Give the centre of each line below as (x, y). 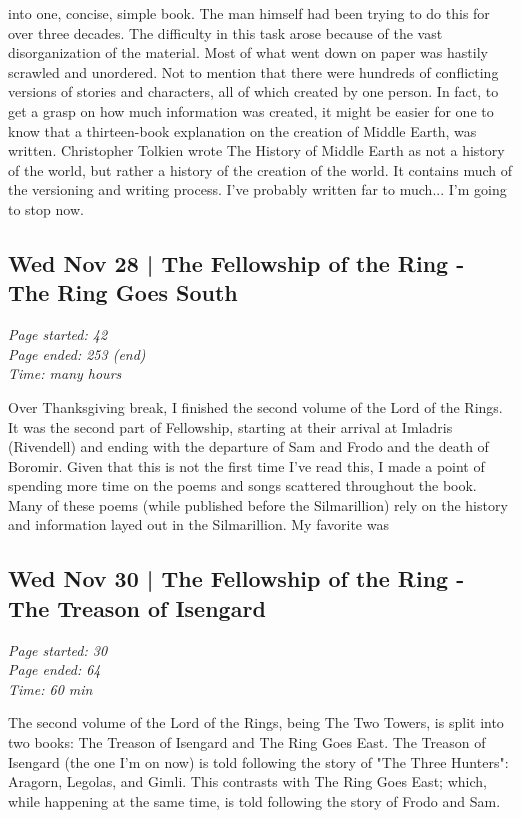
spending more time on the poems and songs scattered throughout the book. (242, 485)
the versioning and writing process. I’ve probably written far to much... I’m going (257, 189)
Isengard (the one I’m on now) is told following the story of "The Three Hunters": (258, 761)
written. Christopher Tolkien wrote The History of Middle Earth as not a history (256, 150)
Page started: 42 (58, 334)
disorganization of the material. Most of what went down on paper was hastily (248, 52)
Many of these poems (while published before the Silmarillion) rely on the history (258, 504)
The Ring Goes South (123, 292)
